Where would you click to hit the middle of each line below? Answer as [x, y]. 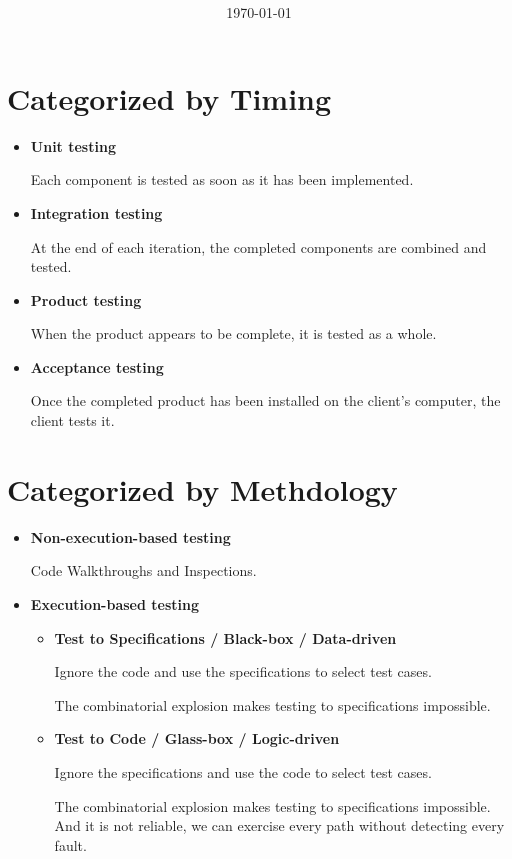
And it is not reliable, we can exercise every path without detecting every [279, 825]
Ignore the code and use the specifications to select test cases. [243, 671]
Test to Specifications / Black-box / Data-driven [225, 637]
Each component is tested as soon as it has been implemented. [222, 179]
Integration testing [96, 212]
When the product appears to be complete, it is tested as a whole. [233, 333]
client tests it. [72, 420]
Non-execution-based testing [130, 536]
